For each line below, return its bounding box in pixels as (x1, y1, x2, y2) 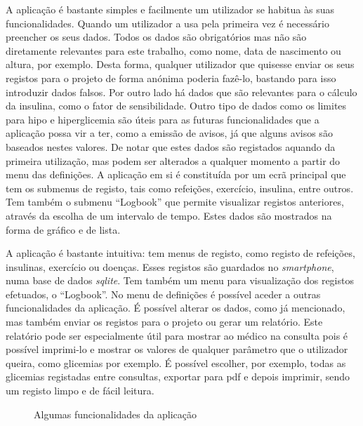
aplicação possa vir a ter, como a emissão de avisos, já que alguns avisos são (6, 126, 333, 140)
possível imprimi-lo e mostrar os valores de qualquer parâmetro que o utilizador (6, 342, 348, 357)
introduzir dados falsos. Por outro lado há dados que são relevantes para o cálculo (6, 84, 357, 99)
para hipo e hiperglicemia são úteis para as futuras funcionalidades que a (6, 112, 319, 126)
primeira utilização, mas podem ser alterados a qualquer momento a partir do (6, 153, 341, 168)
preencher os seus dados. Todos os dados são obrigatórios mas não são (6, 29, 307, 44)
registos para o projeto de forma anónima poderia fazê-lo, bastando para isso (6, 70, 336, 85)
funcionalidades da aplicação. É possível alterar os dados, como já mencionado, (6, 300, 345, 315)
